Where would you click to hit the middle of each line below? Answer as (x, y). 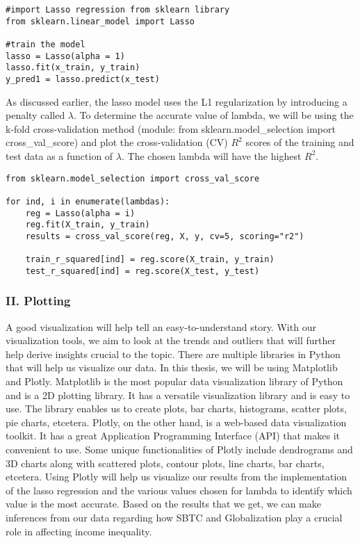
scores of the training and (300, 142)
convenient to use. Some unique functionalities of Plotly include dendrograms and (179, 449)
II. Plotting (38, 301)
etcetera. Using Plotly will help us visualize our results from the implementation (177, 477)
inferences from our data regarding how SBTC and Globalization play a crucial (174, 517)
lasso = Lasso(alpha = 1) (65, 56)
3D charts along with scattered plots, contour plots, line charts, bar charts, (165, 463)
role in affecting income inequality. (79, 531)
